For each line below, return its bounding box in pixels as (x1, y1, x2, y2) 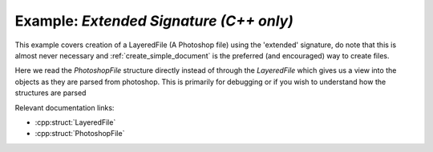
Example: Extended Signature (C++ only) (14, 12, 294, 30)
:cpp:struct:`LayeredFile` (34, 117, 116, 127)
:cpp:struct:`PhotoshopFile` (34, 129, 125, 138)
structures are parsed (14, 88, 87, 98)
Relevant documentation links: (14, 102, 115, 112)
